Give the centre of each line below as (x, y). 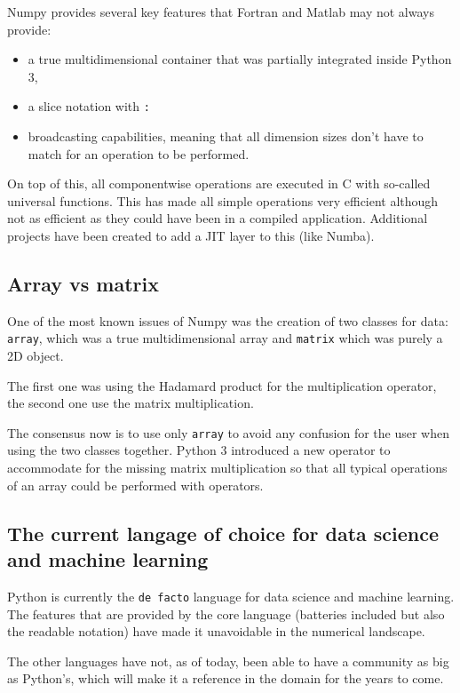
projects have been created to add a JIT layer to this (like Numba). (191, 235)
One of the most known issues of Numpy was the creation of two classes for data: (228, 320)
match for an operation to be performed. (139, 153)
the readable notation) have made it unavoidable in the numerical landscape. (216, 631)
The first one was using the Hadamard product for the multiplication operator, (222, 385)
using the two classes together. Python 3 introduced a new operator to (199, 450)
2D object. (36, 356)
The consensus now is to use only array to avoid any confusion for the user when (228, 432)
